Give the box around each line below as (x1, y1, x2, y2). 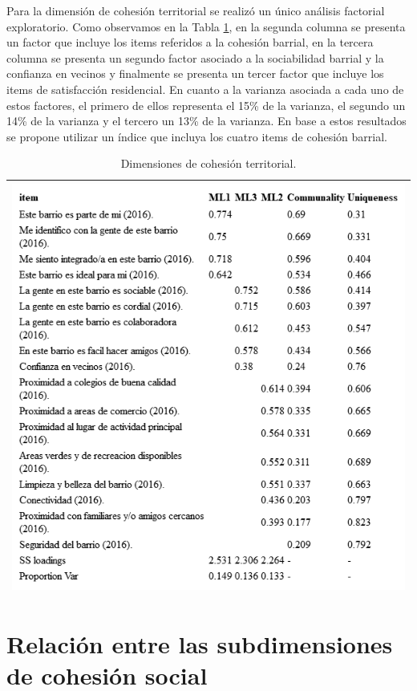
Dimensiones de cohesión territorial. (120, 155, 297, 172)
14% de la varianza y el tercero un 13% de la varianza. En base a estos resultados (6, 112, 407, 129)
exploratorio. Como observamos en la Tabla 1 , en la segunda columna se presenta (6, 18, 406, 35)
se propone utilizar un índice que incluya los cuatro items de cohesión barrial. (6, 128, 387, 144)
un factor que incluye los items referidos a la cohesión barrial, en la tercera (6, 34, 374, 51)
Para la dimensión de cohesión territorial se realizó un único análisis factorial (6, 2, 385, 18)
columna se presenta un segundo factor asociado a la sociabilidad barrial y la (6, 49, 384, 66)
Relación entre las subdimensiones (6, 627, 393, 660)
